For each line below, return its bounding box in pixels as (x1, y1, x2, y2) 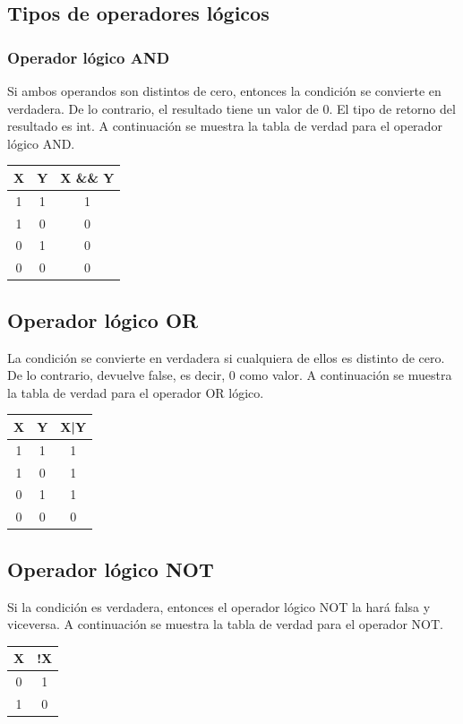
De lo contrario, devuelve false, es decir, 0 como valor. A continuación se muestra (7, 366, 452, 384)
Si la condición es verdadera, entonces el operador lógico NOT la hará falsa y (7, 597, 431, 616)
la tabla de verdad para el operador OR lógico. (7, 383, 264, 401)
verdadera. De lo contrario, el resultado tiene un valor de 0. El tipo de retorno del (7, 99, 456, 117)
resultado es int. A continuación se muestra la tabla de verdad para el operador (7, 116, 442, 135)
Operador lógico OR (7, 306, 199, 333)
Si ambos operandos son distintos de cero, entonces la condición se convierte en (7, 82, 442, 99)
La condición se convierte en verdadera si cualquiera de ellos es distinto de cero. (7, 348, 445, 366)
